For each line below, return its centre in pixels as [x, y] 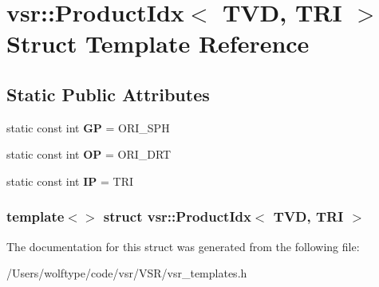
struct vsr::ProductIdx [177, 216]
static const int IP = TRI [70, 181]
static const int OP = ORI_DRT [89, 154]
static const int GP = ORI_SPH [88, 127]
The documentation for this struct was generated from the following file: [183, 246]
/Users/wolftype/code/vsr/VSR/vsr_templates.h [127, 273]
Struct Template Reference [158, 43]
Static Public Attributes [108, 94]
